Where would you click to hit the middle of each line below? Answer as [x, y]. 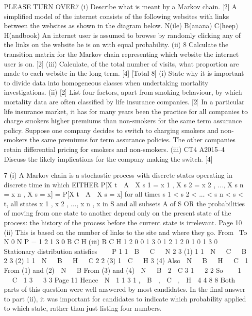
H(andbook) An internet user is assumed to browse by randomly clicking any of [122, 35]
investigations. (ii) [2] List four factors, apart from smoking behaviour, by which [123, 92]
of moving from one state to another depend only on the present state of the [118, 213]
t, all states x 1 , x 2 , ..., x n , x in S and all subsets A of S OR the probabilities [125, 203]
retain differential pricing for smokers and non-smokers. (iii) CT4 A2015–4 [114, 149]
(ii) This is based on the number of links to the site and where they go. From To [126, 232]
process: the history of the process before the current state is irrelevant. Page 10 [123, 223]
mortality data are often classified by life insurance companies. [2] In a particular [124, 101]
